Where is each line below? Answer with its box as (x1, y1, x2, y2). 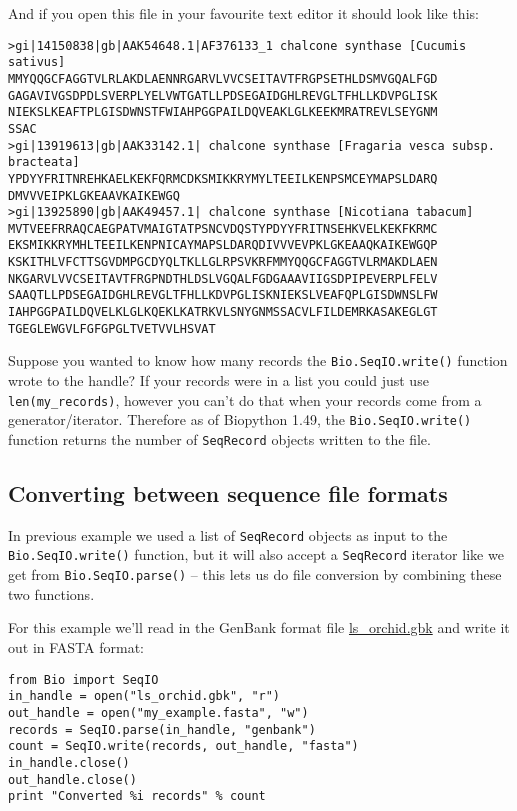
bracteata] (8, 155, 80, 170)
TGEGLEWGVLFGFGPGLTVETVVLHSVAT (8, 321, 216, 336)
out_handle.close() (8, 772, 137, 787)
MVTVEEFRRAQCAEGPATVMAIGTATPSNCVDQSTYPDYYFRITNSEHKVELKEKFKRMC (8, 221, 438, 236)
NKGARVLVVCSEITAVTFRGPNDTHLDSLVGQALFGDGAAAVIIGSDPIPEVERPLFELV (8, 271, 438, 286)
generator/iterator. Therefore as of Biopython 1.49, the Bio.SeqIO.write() (8, 409, 472, 430)
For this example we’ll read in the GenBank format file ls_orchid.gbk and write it (8, 617, 510, 638)
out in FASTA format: (8, 636, 144, 657)
